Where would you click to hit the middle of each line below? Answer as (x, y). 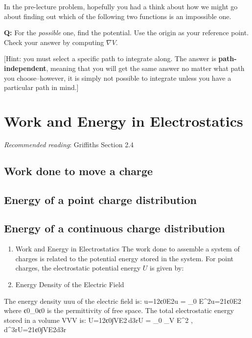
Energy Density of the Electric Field (70, 284)
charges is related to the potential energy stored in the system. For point (125, 258)
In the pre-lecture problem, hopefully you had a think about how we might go (121, 6)
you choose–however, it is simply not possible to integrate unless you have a (118, 78)
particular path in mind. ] (41, 87)
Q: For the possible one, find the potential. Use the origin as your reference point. (126, 33)
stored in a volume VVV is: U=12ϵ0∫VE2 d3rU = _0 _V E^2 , (98, 320)
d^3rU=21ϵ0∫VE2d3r (35, 329)
